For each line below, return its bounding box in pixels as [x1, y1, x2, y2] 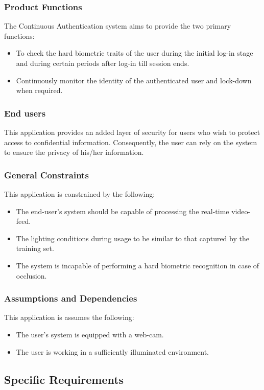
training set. [16, 243, 54, 254]
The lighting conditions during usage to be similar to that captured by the [16, 233, 249, 243]
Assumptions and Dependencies [4, 292, 137, 305]
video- [231, 205, 251, 216]
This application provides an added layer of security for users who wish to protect [4, 127, 260, 137]
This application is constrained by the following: [4, 189, 155, 199]
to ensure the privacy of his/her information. [4, 147, 144, 157]
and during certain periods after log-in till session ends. [16, 58, 189, 68]
